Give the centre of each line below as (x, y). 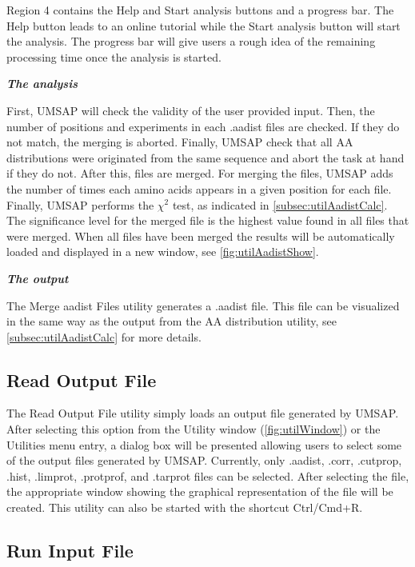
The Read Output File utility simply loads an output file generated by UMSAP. (203, 413)
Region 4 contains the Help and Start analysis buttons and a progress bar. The (200, 10)
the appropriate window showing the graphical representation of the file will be (200, 491)
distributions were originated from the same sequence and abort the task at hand (206, 157)
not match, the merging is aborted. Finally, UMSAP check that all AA (180, 142)
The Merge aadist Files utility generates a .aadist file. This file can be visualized (203, 305)
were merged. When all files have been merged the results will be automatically (201, 236)
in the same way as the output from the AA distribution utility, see (172, 321)
